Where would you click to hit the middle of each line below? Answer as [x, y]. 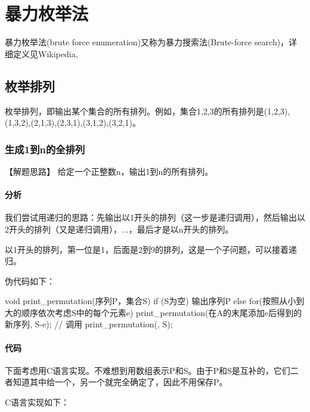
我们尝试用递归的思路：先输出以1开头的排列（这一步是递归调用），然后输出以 [155, 217]
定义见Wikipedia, [45, 53]
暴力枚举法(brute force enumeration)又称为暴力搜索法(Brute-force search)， [147, 42]
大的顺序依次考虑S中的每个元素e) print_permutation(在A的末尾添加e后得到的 [154, 312]
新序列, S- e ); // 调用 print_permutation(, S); [89, 324]
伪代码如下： [30, 281]
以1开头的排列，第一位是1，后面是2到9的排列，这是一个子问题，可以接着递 [151, 249]
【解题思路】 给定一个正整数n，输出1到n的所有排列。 [109, 171]
